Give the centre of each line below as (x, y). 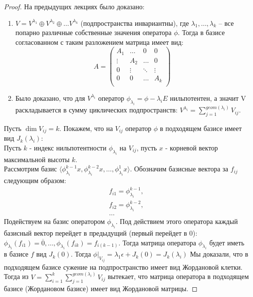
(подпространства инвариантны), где (135, 23)
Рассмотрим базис (30, 169)
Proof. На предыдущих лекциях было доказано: (74, 6)
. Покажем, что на (86, 128)
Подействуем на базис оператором (54, 221)
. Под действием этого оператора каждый (177, 221)
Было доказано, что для (50, 98)
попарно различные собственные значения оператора (93, 32)
